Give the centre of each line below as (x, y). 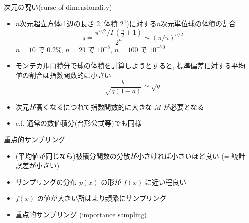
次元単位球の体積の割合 (198, 23)
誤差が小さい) (37, 165)
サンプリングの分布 (46, 181)
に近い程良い (165, 181)
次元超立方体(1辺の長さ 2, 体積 (69, 23)
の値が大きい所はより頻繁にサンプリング (102, 198)
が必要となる (184, 106)
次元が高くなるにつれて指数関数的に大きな (84, 106)
